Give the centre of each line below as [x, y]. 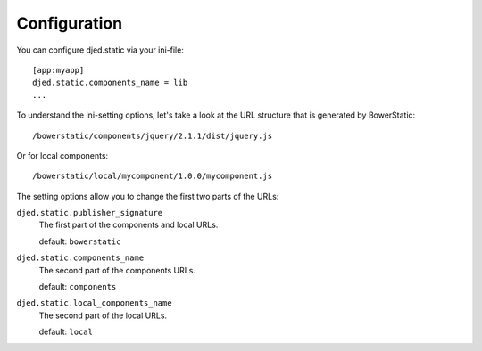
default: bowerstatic [80, 241]
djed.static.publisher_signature [90, 213]
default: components [78, 287]
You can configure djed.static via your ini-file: [100, 50]
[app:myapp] [58, 70]
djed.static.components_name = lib [110, 83]
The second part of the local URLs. [103, 315]
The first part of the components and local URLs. [129, 225]
